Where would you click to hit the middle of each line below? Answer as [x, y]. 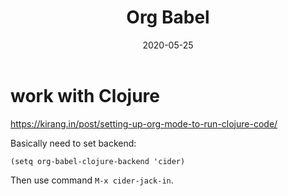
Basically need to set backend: [73, 143]
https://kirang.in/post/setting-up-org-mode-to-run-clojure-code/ [144, 123]
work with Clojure [85, 95]
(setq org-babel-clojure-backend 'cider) [98, 161]
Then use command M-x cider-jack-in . [92, 180]
